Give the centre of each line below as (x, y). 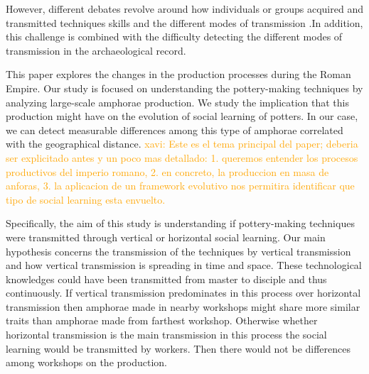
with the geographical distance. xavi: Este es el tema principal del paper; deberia (182, 144)
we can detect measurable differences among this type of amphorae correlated (175, 130)
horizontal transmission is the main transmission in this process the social (166, 335)
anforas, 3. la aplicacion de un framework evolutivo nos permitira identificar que (180, 186)
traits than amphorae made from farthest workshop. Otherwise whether (162, 320)
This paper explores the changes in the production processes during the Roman (178, 74)
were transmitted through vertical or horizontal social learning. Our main (166, 237)
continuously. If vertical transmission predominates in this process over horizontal (183, 293)
